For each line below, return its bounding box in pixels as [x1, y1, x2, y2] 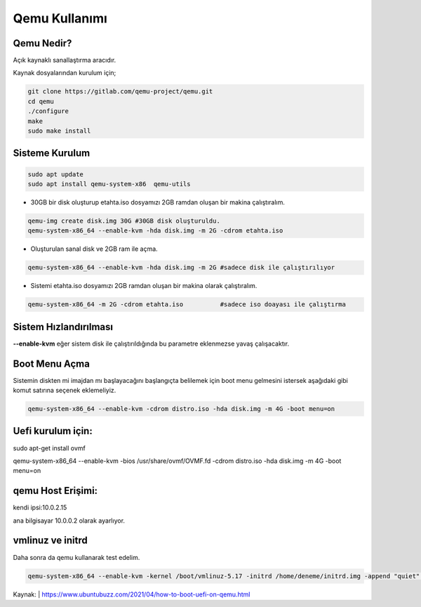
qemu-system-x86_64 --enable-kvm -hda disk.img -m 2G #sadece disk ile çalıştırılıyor [27, 263, 335, 272]
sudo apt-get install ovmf [13, 443, 86, 452]
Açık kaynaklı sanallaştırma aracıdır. [13, 56, 116, 65]
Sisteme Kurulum [13, 148, 91, 159]
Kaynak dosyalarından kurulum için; [13, 69, 116, 77]
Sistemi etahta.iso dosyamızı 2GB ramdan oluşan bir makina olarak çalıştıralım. [30, 282, 258, 290]
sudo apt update [27, 170, 84, 178]
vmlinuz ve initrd [13, 535, 88, 547]
